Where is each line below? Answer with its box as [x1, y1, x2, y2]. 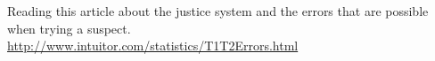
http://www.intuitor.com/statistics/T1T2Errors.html [7, 36, 299, 55]
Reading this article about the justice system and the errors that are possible [7, 2, 429, 19]
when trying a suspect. [7, 19, 131, 37]
